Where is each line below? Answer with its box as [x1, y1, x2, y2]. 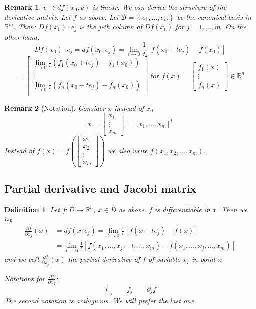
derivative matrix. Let [4, 11, 71, 22]
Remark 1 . [4, 2, 41, 12]
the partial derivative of [68, 253, 140, 264]
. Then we [216, 204, 248, 215]
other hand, [4, 31, 39, 42]
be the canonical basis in [177, 11, 251, 22]
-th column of [101, 21, 142, 32]
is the [79, 21, 96, 32]
